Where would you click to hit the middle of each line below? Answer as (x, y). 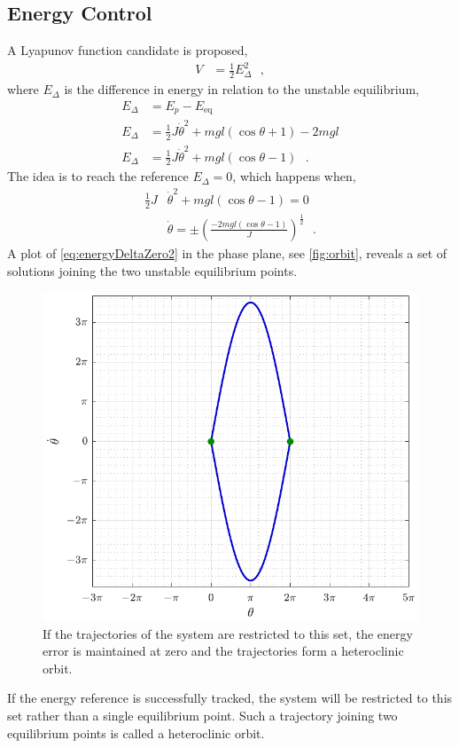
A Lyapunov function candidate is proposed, (128, 50)
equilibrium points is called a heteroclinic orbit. (136, 732)
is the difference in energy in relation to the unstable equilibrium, (241, 89)
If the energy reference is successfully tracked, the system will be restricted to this (230, 698)
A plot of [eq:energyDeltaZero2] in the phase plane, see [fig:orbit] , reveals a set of (227, 252)
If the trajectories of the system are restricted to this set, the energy (228, 633)
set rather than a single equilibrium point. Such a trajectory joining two (202, 715)
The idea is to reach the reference (98, 176)
